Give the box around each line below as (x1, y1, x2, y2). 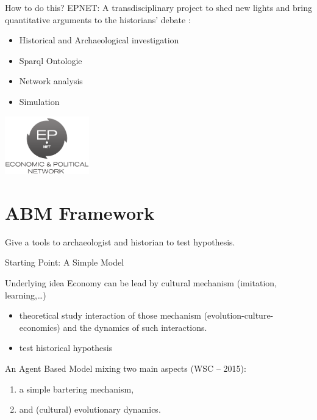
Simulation (19, 95, 60, 107)
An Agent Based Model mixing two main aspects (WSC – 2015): (5, 361, 246, 374)
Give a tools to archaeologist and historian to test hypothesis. (5, 235, 235, 248)
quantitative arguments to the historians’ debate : (5, 13, 191, 26)
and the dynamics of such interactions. (63, 320, 207, 333)
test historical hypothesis (19, 341, 113, 354)
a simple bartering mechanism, (19, 382, 134, 395)
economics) (19, 320, 60, 333)
